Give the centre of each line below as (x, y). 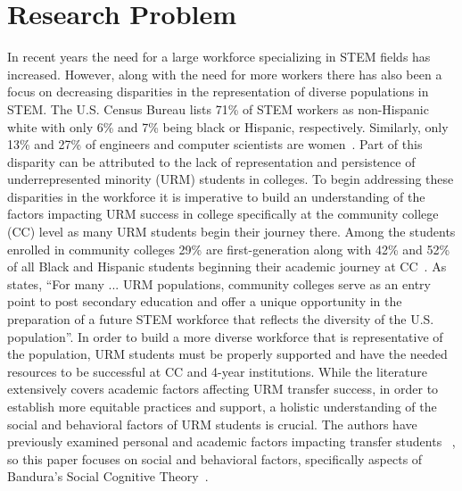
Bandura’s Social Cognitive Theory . (108, 476)
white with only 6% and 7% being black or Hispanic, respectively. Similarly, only (228, 126)
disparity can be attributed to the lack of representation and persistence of (211, 161)
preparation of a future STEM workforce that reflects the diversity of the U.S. (221, 319)
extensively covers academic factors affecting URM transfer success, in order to (223, 389)
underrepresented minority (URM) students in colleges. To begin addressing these (231, 179)
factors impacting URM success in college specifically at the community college (223, 214)
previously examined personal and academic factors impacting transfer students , (231, 441)
